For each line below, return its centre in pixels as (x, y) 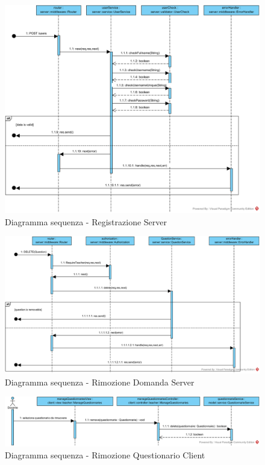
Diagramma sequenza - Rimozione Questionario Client (105, 454)
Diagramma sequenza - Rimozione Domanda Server (100, 382)
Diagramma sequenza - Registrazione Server (86, 221)
